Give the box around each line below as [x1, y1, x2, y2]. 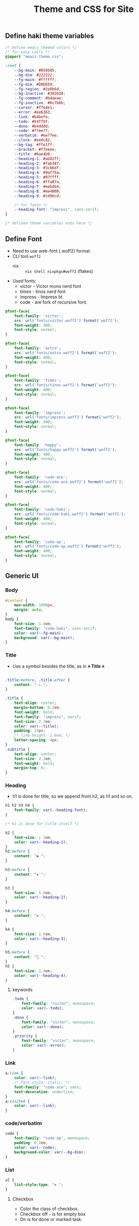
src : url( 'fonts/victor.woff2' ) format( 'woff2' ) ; [14, 318, 120, 323]
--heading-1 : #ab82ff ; [14, 156, 61, 161]
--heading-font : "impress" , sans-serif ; [14, 207, 99, 212]
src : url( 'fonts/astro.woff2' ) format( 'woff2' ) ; [14, 350, 117, 355]
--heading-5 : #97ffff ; [14, 175, 61, 180]
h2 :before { [5, 849, 30, 854]
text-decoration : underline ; [14, 1089, 75, 1094]
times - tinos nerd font [19, 288, 66, 294]
